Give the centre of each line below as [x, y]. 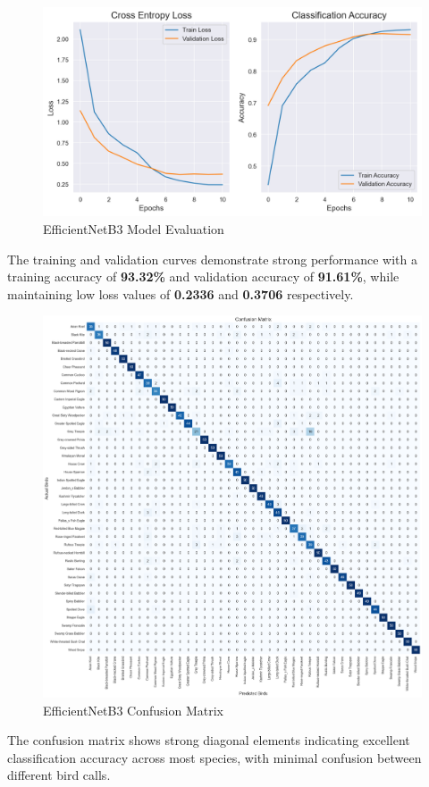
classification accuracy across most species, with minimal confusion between [214, 757]
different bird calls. [59, 775]
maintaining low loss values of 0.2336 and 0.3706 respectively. [181, 293]
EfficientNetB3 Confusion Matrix [133, 710]
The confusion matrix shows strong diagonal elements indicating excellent [209, 740]
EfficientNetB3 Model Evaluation [134, 228]
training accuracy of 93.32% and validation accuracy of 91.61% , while [203, 276]
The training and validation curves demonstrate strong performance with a [212, 259]
